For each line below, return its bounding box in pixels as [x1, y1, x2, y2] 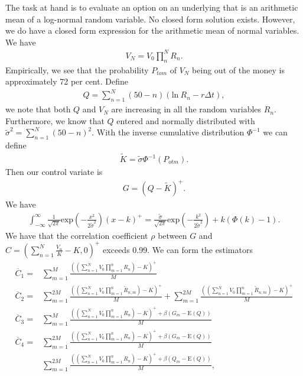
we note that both [5, 103, 71, 115]
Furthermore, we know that [5, 114, 105, 127]
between [158, 229, 187, 241]
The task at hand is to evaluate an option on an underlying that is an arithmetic [5, 1, 298, 13]
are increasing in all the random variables [111, 103, 262, 115]
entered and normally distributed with [116, 114, 255, 127]
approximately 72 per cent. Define [5, 75, 128, 87]
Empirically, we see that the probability [5, 63, 149, 76]
